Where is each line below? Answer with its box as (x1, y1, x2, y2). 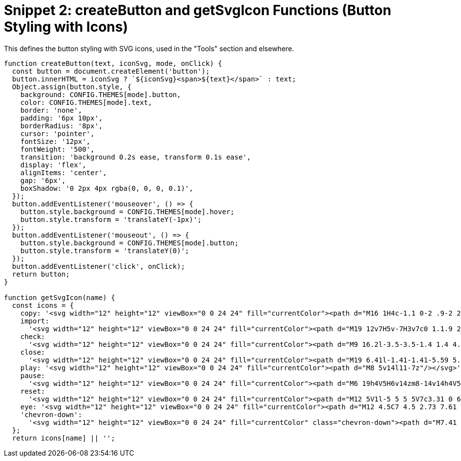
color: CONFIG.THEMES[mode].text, (20, 98, 152, 106)
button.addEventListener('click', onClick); (12, 262, 185, 270)
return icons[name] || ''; (12, 434, 115, 442)
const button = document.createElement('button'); (12, 67, 210, 75)
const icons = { (12, 301, 74, 309)
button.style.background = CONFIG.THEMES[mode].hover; (20, 207, 235, 216)
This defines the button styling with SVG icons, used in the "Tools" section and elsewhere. (4, 44, 294, 53)
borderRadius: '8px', (20, 121, 103, 130)
